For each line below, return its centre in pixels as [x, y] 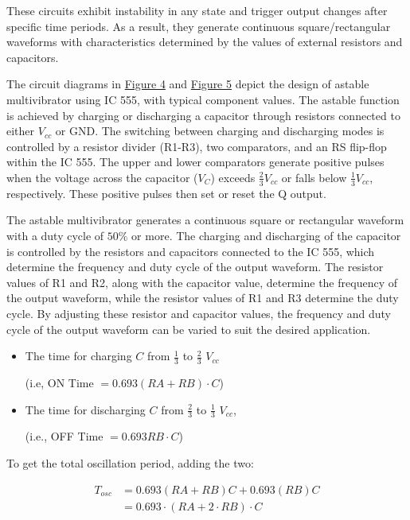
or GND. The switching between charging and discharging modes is [220, 131]
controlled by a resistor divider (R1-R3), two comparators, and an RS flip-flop [197, 146]
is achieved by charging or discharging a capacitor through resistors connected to [203, 115]
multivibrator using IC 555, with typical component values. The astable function [203, 99]
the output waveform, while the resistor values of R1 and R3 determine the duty [203, 298]
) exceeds [233, 177]
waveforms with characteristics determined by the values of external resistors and [205, 42]
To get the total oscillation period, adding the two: [130, 462]
